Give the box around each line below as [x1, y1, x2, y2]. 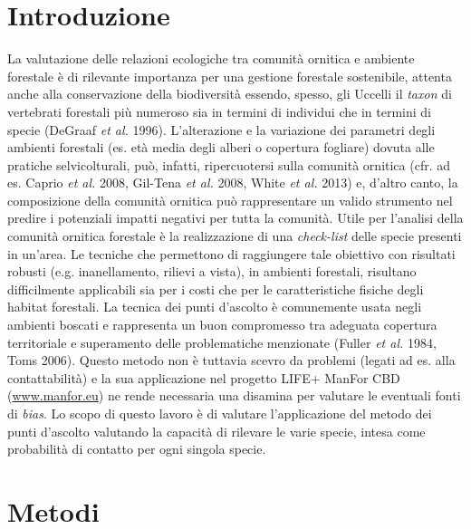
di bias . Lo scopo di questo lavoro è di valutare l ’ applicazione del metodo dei [7, 404, 432, 422]
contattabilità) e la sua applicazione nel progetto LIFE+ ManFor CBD [7, 368, 400, 387]
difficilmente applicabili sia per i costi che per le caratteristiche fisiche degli [7, 279, 424, 298]
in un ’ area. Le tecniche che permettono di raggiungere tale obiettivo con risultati [7, 244, 456, 263]
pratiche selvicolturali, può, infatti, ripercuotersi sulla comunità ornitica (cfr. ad [7, 155, 451, 174]
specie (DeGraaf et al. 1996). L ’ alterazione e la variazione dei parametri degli [7, 120, 436, 139]
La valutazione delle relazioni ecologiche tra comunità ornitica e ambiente [7, 49, 415, 68]
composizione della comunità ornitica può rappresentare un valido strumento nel [7, 190, 453, 209]
